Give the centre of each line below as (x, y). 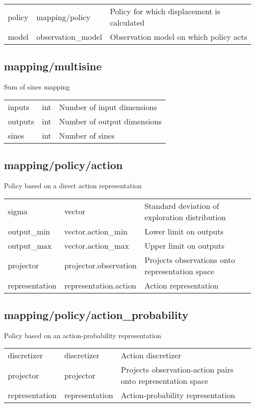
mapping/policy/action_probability (96, 314)
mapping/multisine (53, 66)
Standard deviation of (182, 205)
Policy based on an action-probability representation (83, 335)
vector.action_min (96, 231)
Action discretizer (151, 355)
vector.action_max (97, 245)
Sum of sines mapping (37, 87)
